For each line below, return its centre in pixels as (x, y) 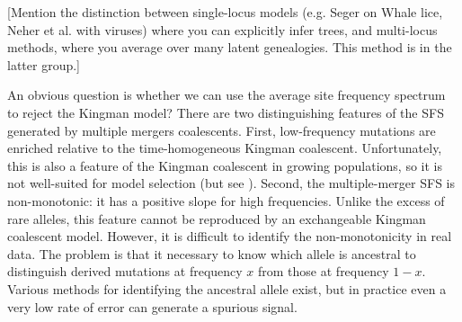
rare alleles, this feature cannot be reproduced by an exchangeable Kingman (217, 218)
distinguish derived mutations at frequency (125, 271)
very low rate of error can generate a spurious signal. (152, 306)
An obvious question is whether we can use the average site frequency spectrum (227, 95)
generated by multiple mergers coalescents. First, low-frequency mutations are (222, 130)
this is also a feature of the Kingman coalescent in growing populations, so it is (225, 165)
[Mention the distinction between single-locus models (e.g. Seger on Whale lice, (225, 12)
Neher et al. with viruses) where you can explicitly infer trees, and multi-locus (222, 29)
